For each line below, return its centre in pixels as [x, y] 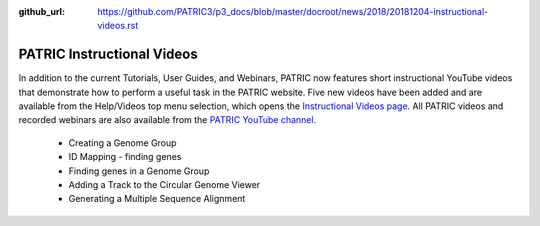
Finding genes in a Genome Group [139, 171]
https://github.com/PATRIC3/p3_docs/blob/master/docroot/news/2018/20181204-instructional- [293, 11]
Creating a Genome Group [122, 142]
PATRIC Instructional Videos [108, 54]
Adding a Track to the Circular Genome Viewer [164, 185]
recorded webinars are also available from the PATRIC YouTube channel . [167, 120]
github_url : [41, 11]
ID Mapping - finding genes [125, 157]
